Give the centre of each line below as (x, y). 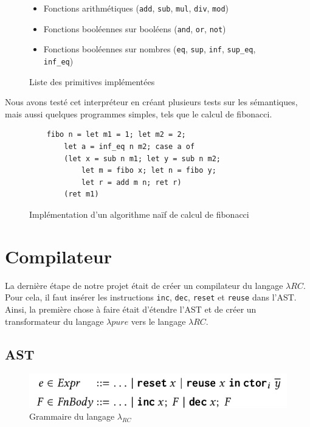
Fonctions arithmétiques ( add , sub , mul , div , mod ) (136, 8)
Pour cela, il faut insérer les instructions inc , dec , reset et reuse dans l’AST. (151, 297)
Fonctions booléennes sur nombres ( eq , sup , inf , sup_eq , (150, 49)
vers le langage (158, 321)
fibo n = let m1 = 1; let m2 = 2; (116, 135)
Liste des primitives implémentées (92, 81)
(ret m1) (81, 194)
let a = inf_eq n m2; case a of (129, 147)
